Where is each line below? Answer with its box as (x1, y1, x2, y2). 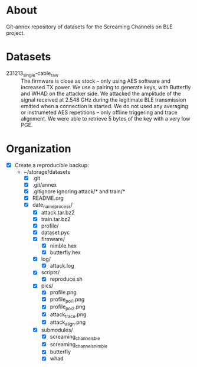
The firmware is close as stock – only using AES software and (21, 77, 171, 85)
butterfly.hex (50, 249, 81, 256)
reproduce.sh (50, 275, 83, 282)
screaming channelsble (50, 333, 100, 342)
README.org (32, 194, 64, 202)
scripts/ (41, 269, 60, 276)
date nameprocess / (32, 201, 73, 210)
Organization (6, 142, 71, 155)
